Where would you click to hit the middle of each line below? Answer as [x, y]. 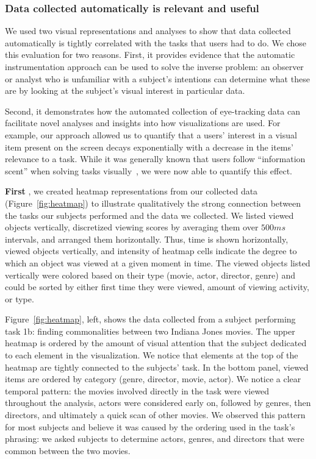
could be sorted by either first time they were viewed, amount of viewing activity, [157, 287]
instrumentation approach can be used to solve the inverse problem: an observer [154, 66]
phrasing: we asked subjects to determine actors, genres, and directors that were [155, 439]
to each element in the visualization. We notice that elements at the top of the [152, 355]
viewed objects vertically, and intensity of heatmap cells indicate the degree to [151, 251]
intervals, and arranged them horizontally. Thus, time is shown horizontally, [147, 239]
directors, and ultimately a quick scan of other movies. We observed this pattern [155, 415]
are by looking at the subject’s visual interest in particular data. [125, 91]
